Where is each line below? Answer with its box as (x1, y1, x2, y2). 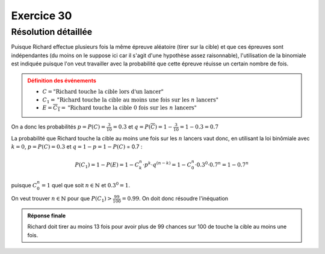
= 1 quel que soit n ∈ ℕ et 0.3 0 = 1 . (41, 181, 131, 189)
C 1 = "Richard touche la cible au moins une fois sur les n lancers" (42, 96, 219, 104)
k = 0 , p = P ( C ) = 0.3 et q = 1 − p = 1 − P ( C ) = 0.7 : (11, 143, 143, 150)
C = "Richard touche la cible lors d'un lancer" (42, 88, 164, 95)
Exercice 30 (11, 9, 72, 22)
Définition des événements (27, 77, 96, 84)
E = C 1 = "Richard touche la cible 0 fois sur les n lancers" (42, 104, 197, 113)
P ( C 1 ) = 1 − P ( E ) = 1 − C (75, 162, 140, 169)
